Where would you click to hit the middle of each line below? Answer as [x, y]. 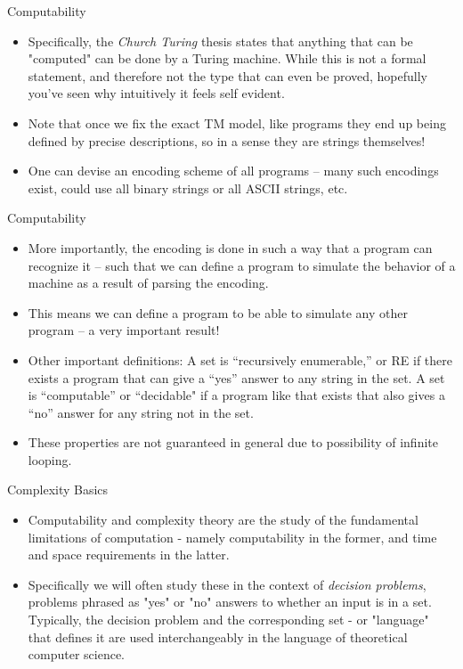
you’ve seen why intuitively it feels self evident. [156, 93]
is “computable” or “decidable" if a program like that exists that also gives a [236, 395]
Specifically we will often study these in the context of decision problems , [227, 584]
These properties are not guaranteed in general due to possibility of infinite [233, 442]
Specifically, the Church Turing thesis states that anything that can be [220, 41]
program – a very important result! [124, 330]
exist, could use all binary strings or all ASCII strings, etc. [188, 188]
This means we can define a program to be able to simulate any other [218, 312]
